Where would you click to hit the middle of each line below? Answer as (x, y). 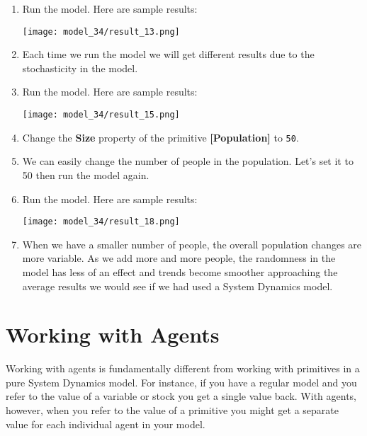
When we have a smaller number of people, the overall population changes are (192, 244)
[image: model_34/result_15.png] (101, 115)
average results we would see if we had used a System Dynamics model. (177, 286)
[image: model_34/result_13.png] (101, 31)
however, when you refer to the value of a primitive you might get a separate (173, 410)
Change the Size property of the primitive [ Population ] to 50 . (160, 137)
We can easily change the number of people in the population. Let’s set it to (188, 161)
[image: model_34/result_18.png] (101, 222)
